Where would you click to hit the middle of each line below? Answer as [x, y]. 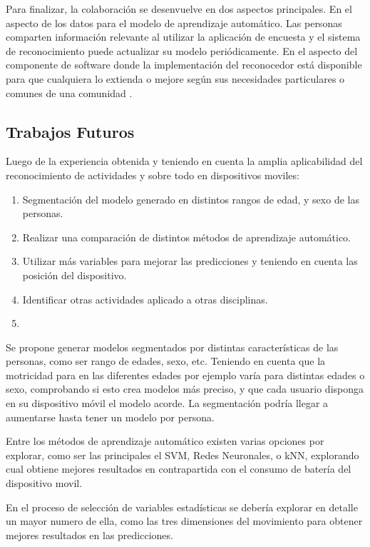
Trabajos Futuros [70, 131]
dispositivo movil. [44, 483]
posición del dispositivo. [74, 275]
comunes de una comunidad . [69, 92]
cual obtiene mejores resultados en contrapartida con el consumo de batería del [179, 469]
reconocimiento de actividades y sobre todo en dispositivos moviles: [153, 175]
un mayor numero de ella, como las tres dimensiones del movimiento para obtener [184, 521]
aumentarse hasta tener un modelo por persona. [110, 417]
